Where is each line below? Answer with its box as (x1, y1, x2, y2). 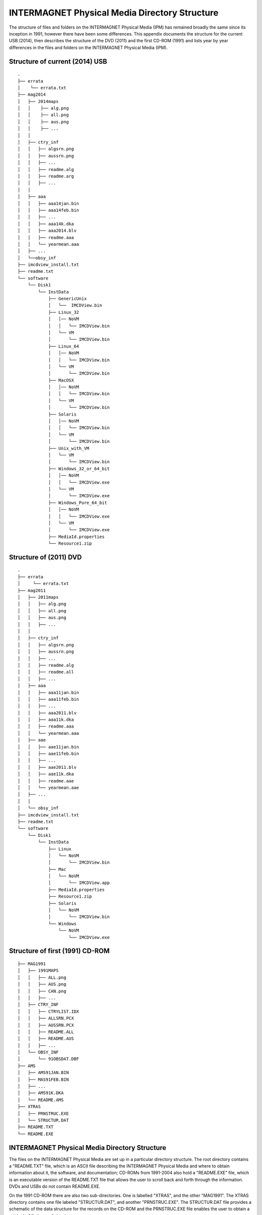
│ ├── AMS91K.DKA (17, 1090, 64, 1096)
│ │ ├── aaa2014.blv (17, 228, 77, 233)
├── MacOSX (48, 377, 74, 383)
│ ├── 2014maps (17, 99, 59, 104)
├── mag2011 (17, 588, 46, 593)
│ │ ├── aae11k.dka (17, 771, 74, 777)
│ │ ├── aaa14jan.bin (17, 201, 80, 206)
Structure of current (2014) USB (9, 57, 107, 66)
